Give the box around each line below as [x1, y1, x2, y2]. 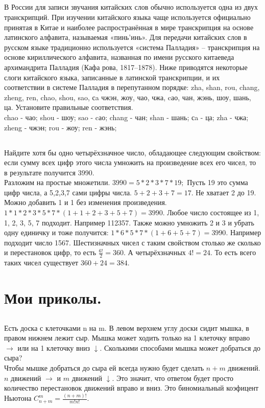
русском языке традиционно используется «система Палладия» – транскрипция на [4, 41, 260, 52]
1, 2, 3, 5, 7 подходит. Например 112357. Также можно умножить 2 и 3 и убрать [4, 217, 254, 228]
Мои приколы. [4, 287, 102, 308]
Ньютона [4, 393, 32, 403]
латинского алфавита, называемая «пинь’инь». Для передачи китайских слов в [4, 32, 247, 42]
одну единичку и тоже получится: [4, 227, 109, 238]
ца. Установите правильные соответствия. [4, 102, 133, 112]
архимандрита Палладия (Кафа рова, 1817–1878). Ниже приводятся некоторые [4, 61, 248, 72]
